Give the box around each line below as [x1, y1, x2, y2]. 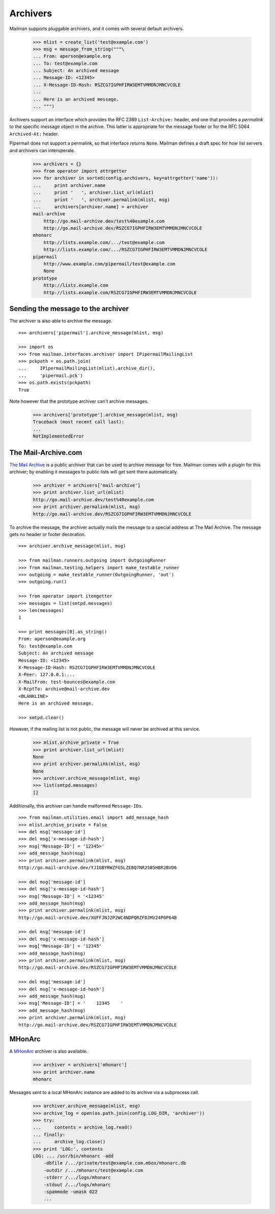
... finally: [33, 1131, 66, 1137]
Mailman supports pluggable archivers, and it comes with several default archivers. [9, 26, 184, 32]
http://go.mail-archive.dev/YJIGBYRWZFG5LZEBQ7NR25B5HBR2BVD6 [18, 864, 177, 870]
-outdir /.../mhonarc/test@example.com [43, 1167, 144, 1173]
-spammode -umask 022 [43, 1188, 98, 1195]
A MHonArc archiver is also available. [9, 1048, 88, 1054]
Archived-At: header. [9, 131, 59, 137]
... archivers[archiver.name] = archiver [33, 204, 149, 209]
